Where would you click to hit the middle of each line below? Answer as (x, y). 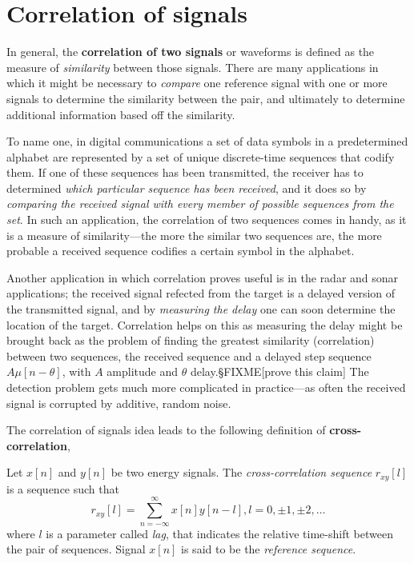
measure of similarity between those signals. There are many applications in (193, 67)
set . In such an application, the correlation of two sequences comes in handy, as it (207, 220)
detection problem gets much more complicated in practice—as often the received (206, 387)
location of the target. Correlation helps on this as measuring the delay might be (205, 324)
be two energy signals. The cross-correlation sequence (241, 472)
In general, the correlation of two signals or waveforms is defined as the (191, 52)
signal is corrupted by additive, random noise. (119, 403)
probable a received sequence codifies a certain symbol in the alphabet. (181, 251)
